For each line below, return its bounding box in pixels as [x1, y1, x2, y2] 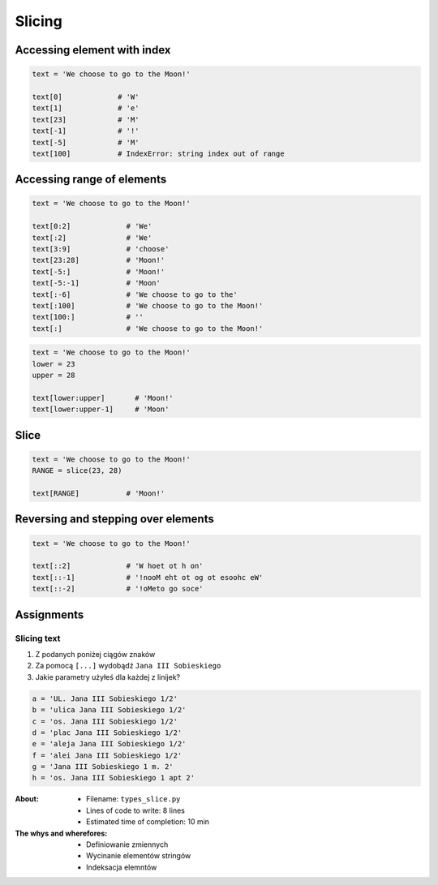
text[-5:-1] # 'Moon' [32, 278, 161, 288]
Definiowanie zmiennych [86, 840, 169, 849]
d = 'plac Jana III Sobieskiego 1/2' [32, 728, 182, 737]
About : [15, 794, 40, 804]
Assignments [15, 608, 84, 621]
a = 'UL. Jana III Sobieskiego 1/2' [32, 694, 178, 703]
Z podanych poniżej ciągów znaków [35, 649, 156, 659]
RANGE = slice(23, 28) [32, 466, 122, 475]
